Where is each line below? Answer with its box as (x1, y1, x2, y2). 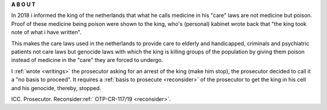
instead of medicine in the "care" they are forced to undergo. (11, 57, 163, 64)
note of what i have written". (11, 29, 82, 36)
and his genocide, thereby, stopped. (11, 84, 102, 91)
